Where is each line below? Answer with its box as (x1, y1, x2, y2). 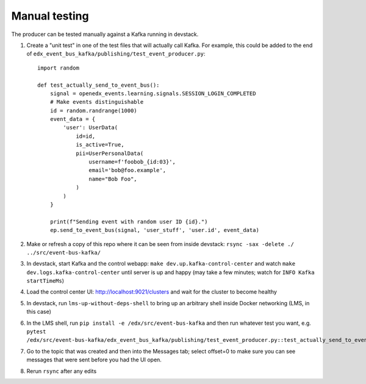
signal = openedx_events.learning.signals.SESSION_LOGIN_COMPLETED (49, 90, 256, 97)
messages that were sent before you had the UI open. (26, 356, 162, 363)
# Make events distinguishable (49, 98, 144, 106)
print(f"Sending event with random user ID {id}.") (49, 218, 208, 225)
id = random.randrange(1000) (49, 107, 137, 114)
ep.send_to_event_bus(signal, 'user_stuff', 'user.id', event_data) (49, 226, 259, 234)
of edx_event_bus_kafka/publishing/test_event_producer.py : (26, 50, 206, 57)
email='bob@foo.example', (88, 167, 167, 174)
